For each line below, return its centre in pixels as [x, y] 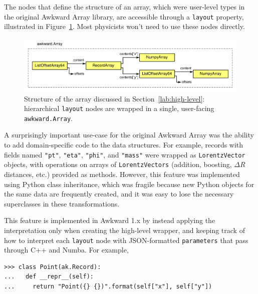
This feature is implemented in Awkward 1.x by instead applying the [110, 220]
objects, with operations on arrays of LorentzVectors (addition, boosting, [118, 164]
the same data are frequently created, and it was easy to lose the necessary [119, 194]
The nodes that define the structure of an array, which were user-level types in [124, 6]
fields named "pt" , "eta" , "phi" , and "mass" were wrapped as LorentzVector [125, 154]
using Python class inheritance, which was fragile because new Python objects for [129, 184]
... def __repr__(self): [49, 277]
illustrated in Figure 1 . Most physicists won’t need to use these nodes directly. [124, 26]
